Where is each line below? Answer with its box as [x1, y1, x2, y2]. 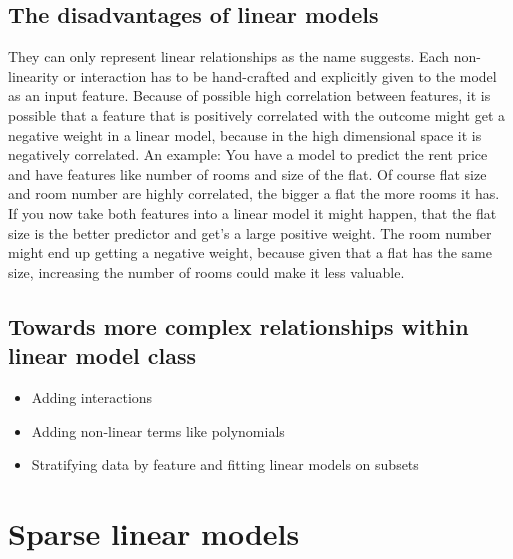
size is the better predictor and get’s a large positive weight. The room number [8, 222, 492, 243]
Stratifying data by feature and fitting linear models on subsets [31, 454, 419, 475]
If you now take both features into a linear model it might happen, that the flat [8, 202, 497, 223]
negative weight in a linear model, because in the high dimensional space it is [8, 124, 482, 145]
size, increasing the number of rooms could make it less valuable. [8, 261, 405, 282]
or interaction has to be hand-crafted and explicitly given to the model [63, 65, 497, 86]
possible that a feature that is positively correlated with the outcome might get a [8, 104, 506, 125]
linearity [8, 65, 59, 86]
